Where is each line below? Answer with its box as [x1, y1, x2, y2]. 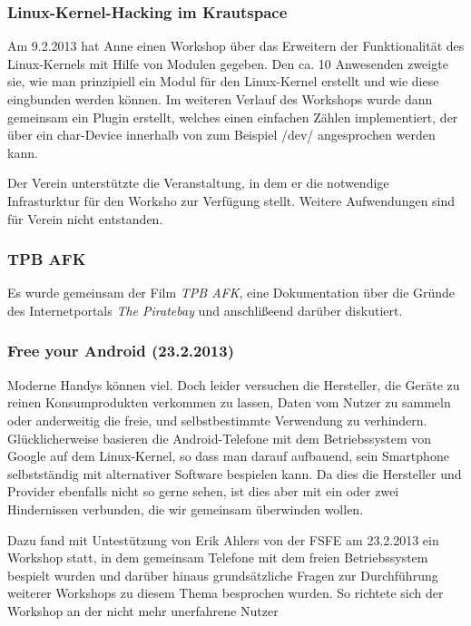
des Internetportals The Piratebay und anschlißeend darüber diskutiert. [7, 300, 403, 319]
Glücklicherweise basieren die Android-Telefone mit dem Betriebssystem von [7, 428, 432, 447]
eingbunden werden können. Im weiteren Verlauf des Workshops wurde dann [7, 90, 433, 108]
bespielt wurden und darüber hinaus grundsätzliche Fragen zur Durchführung [7, 565, 438, 584]
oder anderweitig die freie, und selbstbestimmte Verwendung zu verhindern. [7, 410, 427, 429]
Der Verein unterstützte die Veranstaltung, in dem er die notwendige [7, 173, 389, 192]
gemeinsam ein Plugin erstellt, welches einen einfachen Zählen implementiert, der [7, 107, 458, 126]
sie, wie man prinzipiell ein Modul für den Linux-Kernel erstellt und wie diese [7, 72, 439, 91]
